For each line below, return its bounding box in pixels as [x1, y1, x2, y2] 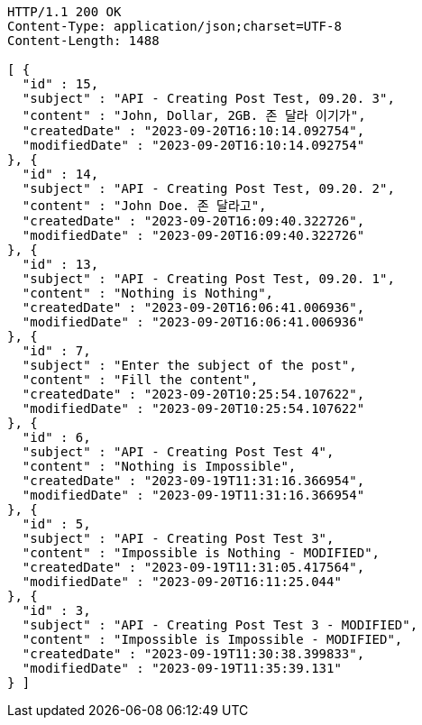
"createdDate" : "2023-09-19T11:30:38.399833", [22, 647, 365, 661]
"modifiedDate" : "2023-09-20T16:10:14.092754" [22, 138, 365, 152]
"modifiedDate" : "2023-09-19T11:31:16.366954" [22, 488, 365, 502]
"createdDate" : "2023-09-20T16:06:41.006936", [22, 300, 365, 315]
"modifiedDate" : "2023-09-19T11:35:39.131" [22, 661, 342, 675]
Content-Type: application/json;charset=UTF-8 [7, 19, 342, 33]
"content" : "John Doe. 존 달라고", [22, 198, 267, 213]
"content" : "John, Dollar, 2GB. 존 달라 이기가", [22, 108, 366, 123]
